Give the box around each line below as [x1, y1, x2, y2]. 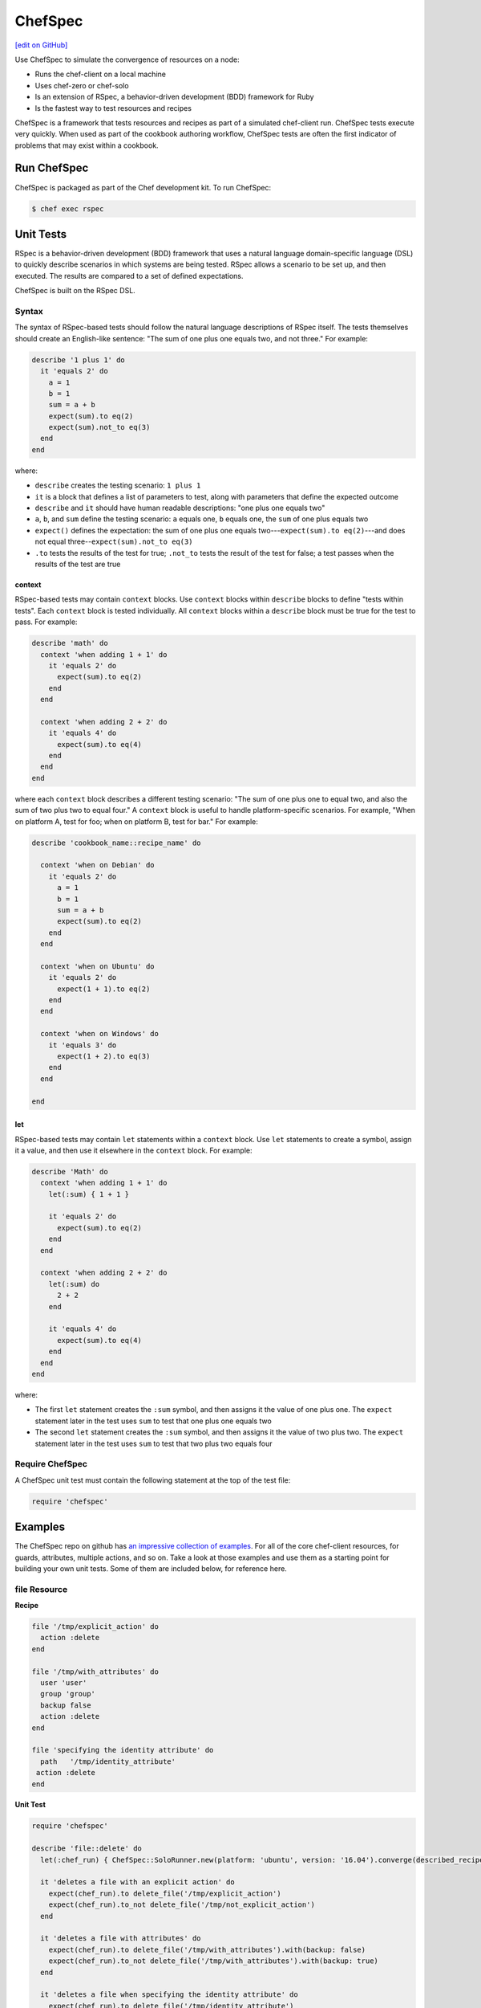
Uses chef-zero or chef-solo [34, 80, 129, 90]
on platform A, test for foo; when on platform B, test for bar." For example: [14, 816, 258, 826]
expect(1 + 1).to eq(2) [57, 984, 151, 994]
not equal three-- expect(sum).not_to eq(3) [34, 537, 193, 546]
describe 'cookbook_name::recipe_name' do [31, 838, 201, 847]
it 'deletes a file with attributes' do [40, 1934, 201, 1943]
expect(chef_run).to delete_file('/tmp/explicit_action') [48, 1888, 281, 1898]
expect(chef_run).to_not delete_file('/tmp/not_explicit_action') [48, 1900, 316, 1909]
